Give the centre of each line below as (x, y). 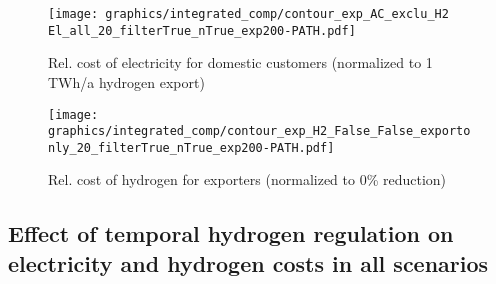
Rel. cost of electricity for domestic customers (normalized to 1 (240, 62)
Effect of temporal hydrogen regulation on (231, 233)
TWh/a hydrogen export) (126, 81)
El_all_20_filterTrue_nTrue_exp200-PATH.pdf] (202, 30)
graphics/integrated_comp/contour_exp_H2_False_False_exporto (259, 131)
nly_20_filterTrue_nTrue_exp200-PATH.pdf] (191, 147)
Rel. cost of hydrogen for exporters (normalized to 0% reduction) (247, 179)
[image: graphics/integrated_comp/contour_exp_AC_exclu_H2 (248, 14)
